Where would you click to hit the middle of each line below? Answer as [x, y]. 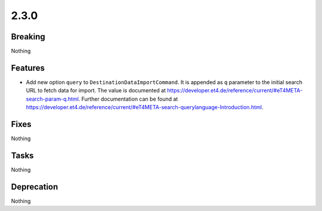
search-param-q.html [52, 99]
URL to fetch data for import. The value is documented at [96, 91]
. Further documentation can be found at [128, 99]
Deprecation [35, 187]
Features [28, 68]
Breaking [28, 37]
